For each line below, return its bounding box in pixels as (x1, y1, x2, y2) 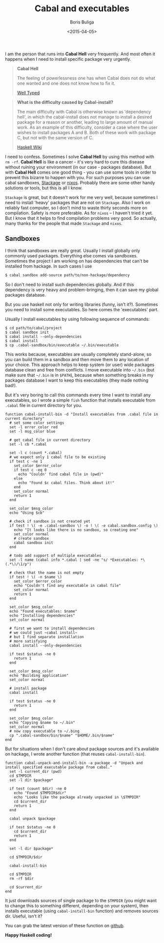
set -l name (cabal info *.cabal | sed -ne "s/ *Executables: (9, 557, 139, 562)
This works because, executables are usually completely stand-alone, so (5, 351, 152, 357)
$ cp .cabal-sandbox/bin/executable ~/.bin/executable (5, 343, 119, 347)
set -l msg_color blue (9, 429, 56, 434)
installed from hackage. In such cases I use (5, 263, 92, 269)
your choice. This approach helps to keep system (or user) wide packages (5, 362, 155, 368)
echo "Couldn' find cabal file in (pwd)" (18, 472, 104, 477)
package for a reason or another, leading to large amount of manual (17, 119, 153, 125)
